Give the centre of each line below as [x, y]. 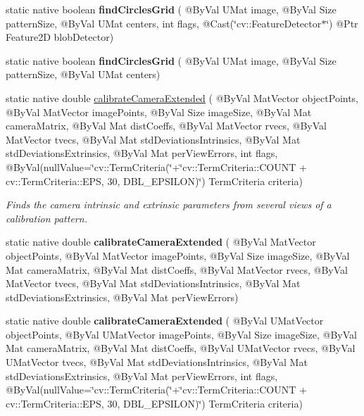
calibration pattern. [46, 218]
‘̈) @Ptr [342, 23]
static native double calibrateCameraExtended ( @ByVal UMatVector [165, 321]
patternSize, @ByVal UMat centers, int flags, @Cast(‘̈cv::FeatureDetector [164, 23]
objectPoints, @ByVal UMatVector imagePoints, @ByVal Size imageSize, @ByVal [181, 334]
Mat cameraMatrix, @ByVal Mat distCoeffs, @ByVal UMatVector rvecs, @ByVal [181, 348]
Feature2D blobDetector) [60, 37]
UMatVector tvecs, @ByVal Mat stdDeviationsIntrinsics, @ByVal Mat [157, 362]
